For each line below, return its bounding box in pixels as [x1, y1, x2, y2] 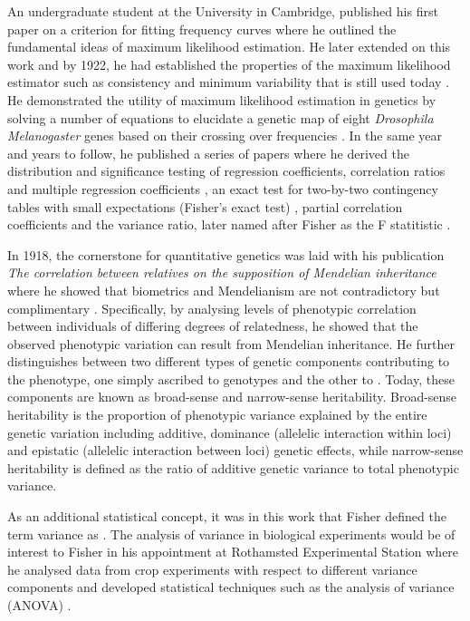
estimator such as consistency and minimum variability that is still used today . [7, 73, 449, 92]
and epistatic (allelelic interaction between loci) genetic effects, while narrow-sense [7, 441, 464, 460]
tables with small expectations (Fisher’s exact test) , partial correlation [7, 197, 403, 216]
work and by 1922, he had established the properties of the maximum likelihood [7, 54, 451, 73]
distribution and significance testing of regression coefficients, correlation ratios [7, 161, 446, 180]
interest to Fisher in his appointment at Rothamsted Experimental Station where [7, 542, 459, 561]
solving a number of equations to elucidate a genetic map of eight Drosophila [7, 108, 434, 127]
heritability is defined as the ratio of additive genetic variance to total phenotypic [7, 458, 459, 477]
